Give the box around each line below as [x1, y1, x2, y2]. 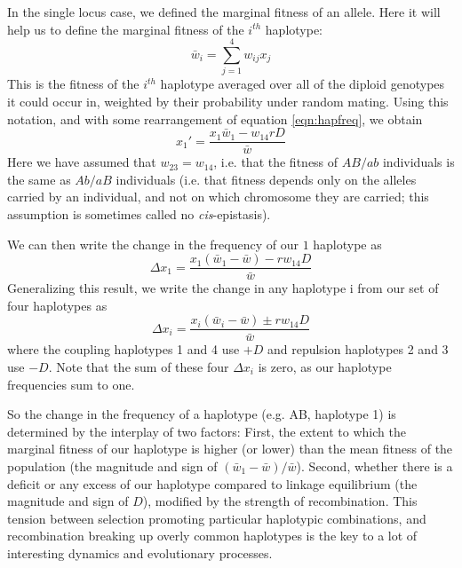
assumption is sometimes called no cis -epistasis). [7, 204, 271, 223]
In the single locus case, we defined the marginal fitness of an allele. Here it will [7, 3, 441, 20]
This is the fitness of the [7, 75, 139, 93]
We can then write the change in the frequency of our [7, 234, 299, 253]
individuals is [382, 153, 455, 171]
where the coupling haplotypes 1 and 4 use [7, 340, 240, 359]
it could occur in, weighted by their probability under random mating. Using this [7, 91, 449, 110]
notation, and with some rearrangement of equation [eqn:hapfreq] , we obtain [7, 109, 423, 128]
